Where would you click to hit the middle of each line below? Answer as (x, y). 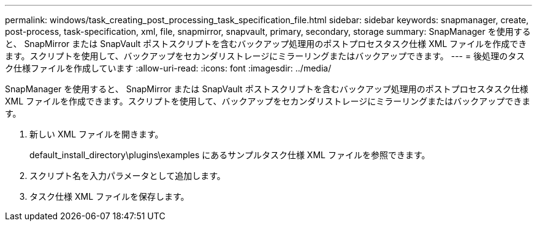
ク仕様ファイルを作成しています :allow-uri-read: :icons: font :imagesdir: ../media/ (168, 68)
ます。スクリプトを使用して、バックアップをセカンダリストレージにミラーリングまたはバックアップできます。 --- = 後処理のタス (265, 56)
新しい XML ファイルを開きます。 (97, 134)
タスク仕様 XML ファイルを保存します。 (109, 196)
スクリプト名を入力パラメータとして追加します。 (128, 176)
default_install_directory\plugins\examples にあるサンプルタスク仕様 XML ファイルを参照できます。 (230, 155)
